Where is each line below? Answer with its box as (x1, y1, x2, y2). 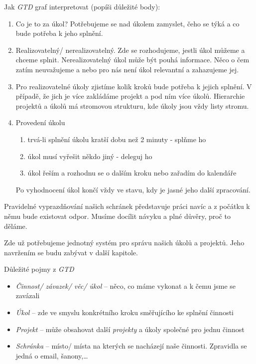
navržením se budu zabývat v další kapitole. (4, 247, 138, 257)
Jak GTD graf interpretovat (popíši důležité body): (4, 1, 160, 11)
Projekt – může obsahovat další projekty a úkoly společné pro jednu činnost (15, 324, 245, 334)
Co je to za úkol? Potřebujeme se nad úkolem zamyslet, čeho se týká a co (15, 18, 240, 28)
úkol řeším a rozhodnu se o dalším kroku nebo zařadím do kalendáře (27, 168, 237, 178)
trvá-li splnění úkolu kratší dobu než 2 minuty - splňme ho (27, 134, 206, 144)
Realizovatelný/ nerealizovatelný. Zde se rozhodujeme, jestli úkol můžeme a (15, 44, 245, 55)
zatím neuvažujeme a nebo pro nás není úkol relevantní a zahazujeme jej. (15, 64, 239, 74)
